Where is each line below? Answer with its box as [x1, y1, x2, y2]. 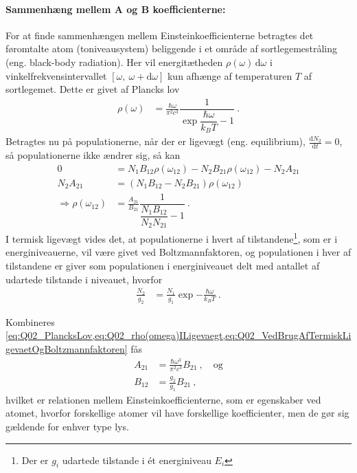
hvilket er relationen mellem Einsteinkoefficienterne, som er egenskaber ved [5, 392, 321, 406]
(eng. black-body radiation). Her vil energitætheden [5, 54, 223, 69]
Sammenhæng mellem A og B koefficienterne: [5, 1, 226, 16]
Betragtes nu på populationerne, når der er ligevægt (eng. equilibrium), [5, 134, 306, 148]
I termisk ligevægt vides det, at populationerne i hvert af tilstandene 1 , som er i [5, 230, 338, 245]
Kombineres [5, 314, 55, 329]
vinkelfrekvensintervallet [5, 68, 107, 82]
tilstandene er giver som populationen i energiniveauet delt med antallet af [5, 258, 320, 272]
